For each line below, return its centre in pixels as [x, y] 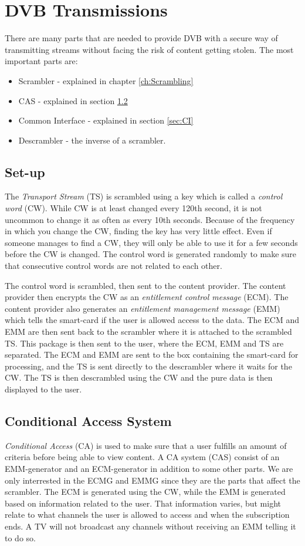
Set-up [25, 172]
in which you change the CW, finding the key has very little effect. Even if [138, 231]
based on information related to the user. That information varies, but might [143, 503]
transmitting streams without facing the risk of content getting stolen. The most [149, 49]
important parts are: [41, 61]
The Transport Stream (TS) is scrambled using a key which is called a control [144, 196]
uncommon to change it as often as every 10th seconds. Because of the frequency [150, 219]
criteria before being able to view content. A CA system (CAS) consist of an [142, 457]
